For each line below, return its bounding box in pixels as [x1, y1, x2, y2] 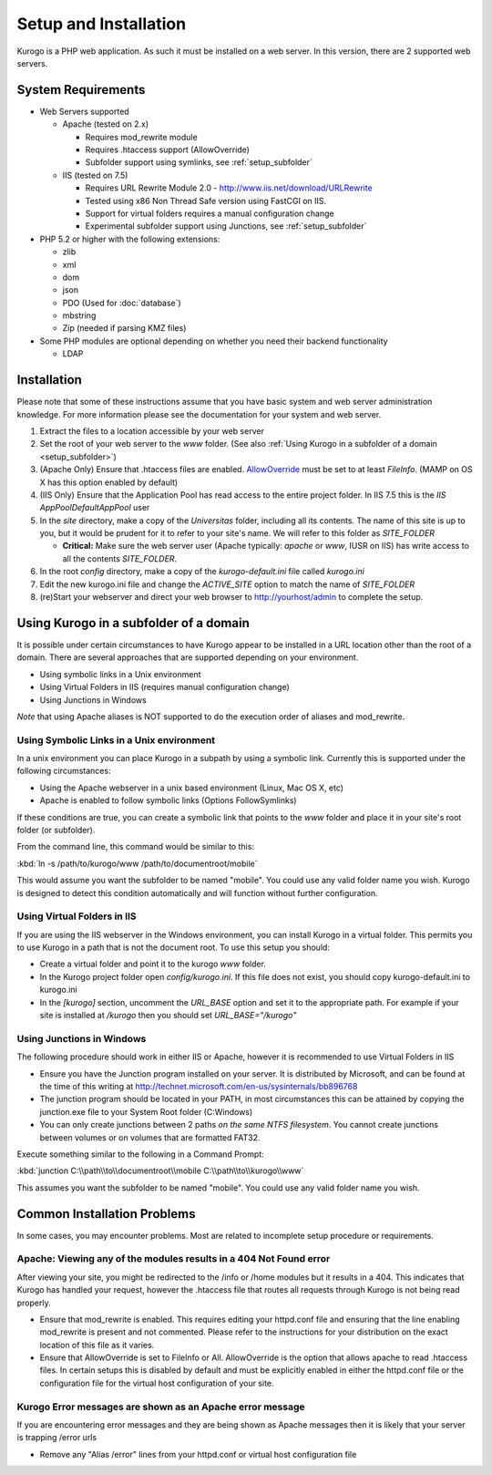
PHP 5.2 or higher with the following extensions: [39, 233, 220, 244]
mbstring [62, 310, 97, 321]
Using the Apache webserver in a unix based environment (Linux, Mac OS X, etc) [39, 782, 344, 793]
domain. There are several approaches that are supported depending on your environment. [16, 652, 359, 663]
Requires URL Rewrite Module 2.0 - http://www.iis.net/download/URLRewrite [85, 182, 373, 193]
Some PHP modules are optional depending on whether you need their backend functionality [39, 335, 388, 346]
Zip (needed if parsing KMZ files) [62, 323, 187, 334]
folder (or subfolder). [16, 824, 96, 835]
